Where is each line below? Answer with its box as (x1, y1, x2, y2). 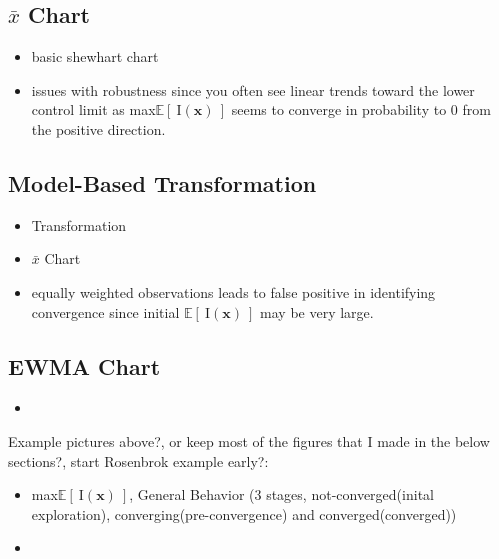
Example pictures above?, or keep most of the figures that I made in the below (8, 430, 490, 451)
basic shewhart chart (31, 46, 159, 67)
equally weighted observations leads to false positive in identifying (31, 281, 436, 302)
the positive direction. (31, 118, 166, 139)
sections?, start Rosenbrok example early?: (8, 450, 269, 471)
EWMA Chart (8, 350, 161, 381)
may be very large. (260, 301, 374, 322)
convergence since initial (31, 301, 180, 322)
